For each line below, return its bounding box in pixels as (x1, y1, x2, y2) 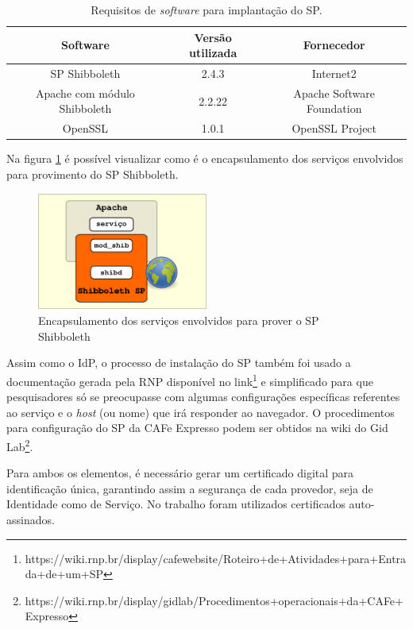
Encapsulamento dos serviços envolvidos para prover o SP (38, 312, 319, 329)
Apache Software (293, 84, 375, 101)
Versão (194, 29, 232, 45)
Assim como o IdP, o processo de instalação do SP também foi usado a (6, 354, 351, 371)
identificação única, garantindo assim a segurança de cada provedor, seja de (6, 480, 373, 496)
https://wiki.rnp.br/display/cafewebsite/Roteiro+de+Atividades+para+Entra (25, 550, 407, 566)
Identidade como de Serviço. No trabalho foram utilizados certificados (6, 496, 345, 512)
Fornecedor (303, 37, 365, 53)
